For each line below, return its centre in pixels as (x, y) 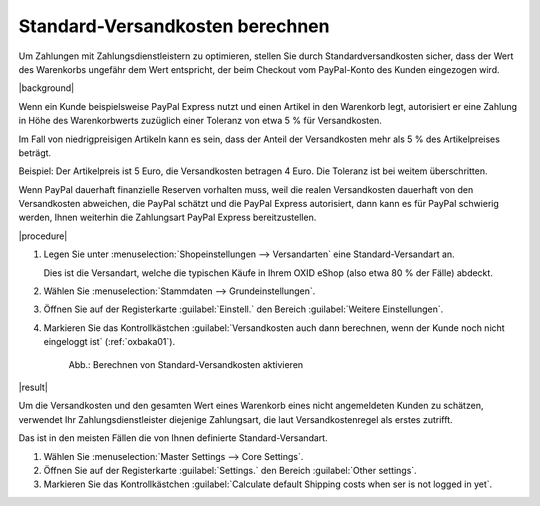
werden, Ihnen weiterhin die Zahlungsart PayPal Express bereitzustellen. (167, 217)
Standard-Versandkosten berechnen (174, 26)
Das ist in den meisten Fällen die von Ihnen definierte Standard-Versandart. (173, 438)
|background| (46, 88)
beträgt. (35, 152)
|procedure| (43, 236)
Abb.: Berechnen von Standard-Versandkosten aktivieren (186, 364)
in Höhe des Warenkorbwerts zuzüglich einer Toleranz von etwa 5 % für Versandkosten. (200, 121)
